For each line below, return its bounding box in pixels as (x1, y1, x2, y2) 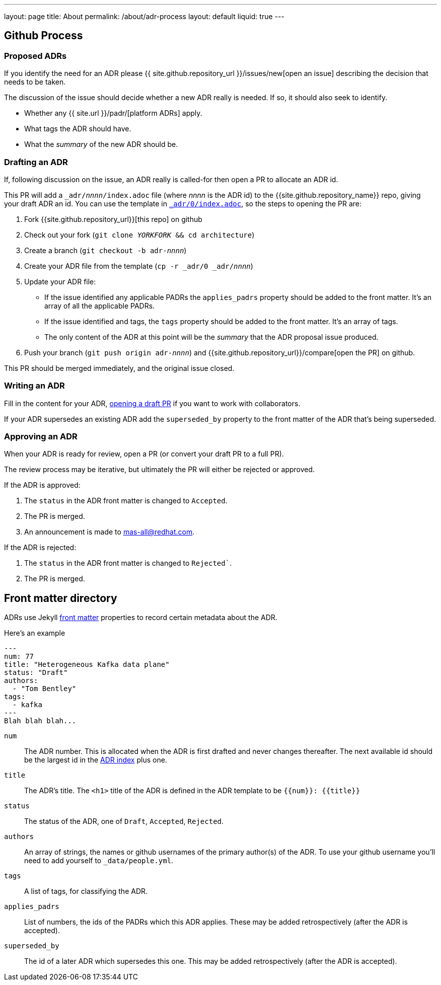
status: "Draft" (4, 668, 68, 677)
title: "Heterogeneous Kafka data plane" (4, 660, 170, 669)
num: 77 (4, 652, 34, 661)
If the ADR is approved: (4, 481, 81, 490)
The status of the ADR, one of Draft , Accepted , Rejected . (24, 817, 224, 826)
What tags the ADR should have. (24, 124, 131, 133)
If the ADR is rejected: (4, 543, 77, 552)
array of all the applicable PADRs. (44, 301, 155, 310)
